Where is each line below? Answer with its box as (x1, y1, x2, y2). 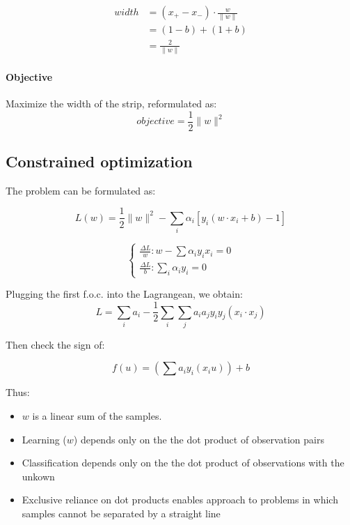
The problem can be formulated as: (6, 183, 156, 197)
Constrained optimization (6, 151, 193, 172)
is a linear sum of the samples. (32, 409, 162, 423)
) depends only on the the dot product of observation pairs (73, 432, 324, 446)
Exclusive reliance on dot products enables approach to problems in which (22, 492, 338, 507)
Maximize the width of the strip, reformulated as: (6, 96, 217, 111)
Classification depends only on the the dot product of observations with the (22, 455, 344, 470)
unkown (22, 469, 55, 483)
